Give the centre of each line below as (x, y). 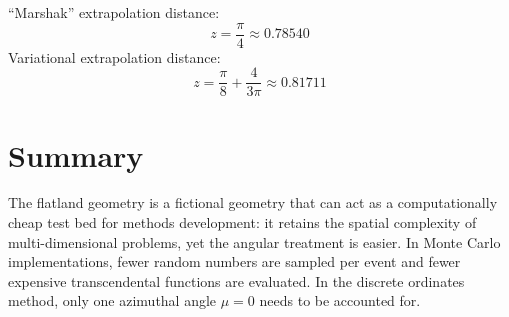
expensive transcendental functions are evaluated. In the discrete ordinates (236, 280)
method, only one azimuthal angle (112, 300)
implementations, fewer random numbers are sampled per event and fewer (234, 261)
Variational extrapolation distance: (114, 56)
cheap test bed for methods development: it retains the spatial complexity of (242, 222)
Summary (76, 154)
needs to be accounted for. (340, 300)
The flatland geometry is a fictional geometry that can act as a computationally (253, 202)
